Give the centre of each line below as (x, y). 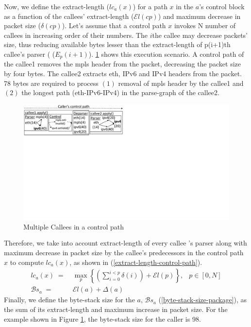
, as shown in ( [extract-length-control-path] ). (136, 262)
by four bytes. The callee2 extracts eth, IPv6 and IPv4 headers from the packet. (123, 74)
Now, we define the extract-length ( (57, 6)
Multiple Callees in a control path (74, 226)
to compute (27, 262)
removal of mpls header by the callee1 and (181, 83)
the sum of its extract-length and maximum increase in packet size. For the (116, 309)
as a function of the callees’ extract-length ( (69, 16)
